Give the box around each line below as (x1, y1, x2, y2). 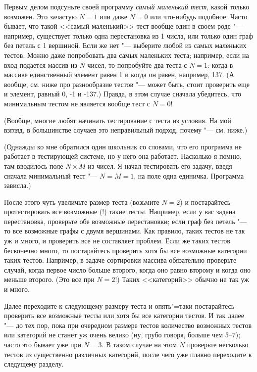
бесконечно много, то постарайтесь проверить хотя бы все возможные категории (4, 245, 247, 255)
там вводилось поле (4, 160, 63, 171)
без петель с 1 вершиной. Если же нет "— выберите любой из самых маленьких (4, 40, 247, 50)
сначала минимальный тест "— (4, 170, 98, 181)
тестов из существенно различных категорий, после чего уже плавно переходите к (4, 349, 252, 359)
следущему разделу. (4, 359, 64, 369)
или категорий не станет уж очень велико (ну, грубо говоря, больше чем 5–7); (4, 329, 241, 340)
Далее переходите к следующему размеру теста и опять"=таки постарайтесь (4, 300, 235, 311)
